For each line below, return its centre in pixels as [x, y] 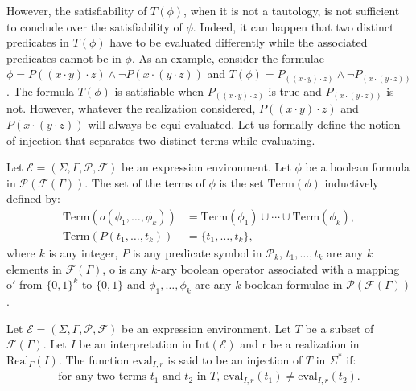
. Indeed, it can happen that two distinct [293, 26]
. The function [94, 359]
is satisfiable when [159, 91]
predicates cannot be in [64, 58]
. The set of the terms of [145, 182]
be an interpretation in [135, 344]
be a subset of [340, 328]
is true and [295, 91]
